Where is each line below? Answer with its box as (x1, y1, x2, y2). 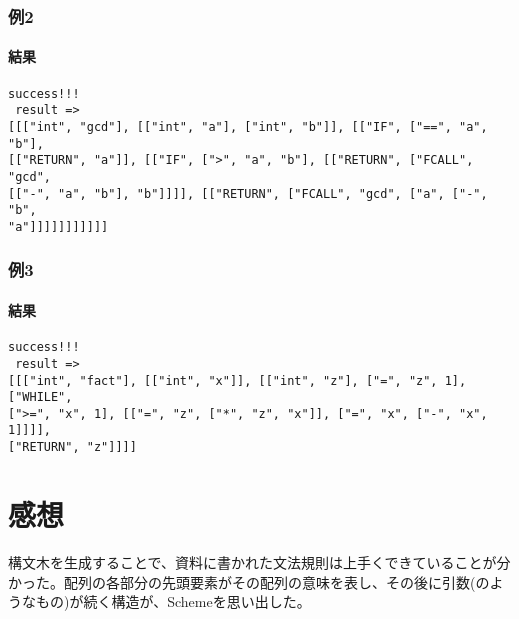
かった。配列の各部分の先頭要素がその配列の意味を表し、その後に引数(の (8, 571, 490, 592)
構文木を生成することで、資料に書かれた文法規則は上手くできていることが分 (8, 551, 511, 572)
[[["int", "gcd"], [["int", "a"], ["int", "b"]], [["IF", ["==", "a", (8, 119, 488, 134)
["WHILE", (8, 390, 73, 405)
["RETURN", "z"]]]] (8, 440, 137, 455)
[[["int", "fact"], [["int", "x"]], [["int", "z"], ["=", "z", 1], (8, 373, 467, 388)
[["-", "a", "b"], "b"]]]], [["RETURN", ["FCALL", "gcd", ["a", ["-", (8, 186, 488, 201)
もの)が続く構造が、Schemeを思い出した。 (35, 591, 311, 612)
